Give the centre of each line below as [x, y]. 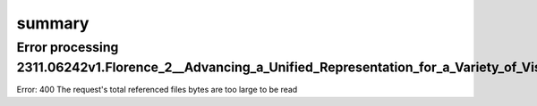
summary [53, 23]
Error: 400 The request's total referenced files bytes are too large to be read [157, 90]
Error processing [68, 47]
